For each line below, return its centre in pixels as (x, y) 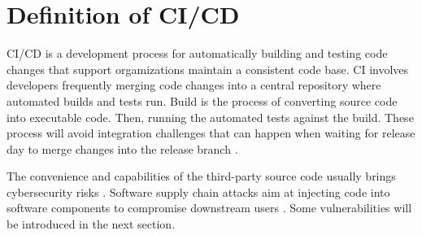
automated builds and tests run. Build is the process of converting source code (202, 100)
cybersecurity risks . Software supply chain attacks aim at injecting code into (198, 191)
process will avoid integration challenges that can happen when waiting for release (211, 133)
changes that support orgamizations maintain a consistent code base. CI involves (208, 69)
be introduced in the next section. (91, 224)
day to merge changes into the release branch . (122, 148)
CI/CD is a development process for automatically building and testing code (197, 53)
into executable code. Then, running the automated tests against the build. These (210, 117)
